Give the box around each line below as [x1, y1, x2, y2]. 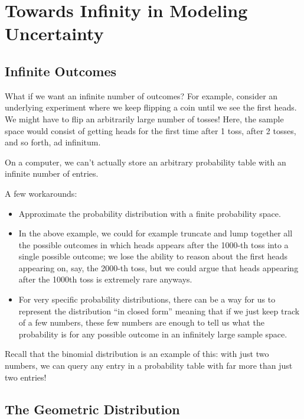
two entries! [5, 371, 47, 383]
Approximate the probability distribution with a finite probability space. [18, 207, 281, 219]
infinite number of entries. [5, 167, 99, 180]
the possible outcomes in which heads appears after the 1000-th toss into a [18, 238, 289, 251]
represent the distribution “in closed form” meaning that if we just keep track [18, 304, 300, 317]
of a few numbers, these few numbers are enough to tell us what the [18, 316, 264, 329]
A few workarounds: [5, 187, 77, 199]
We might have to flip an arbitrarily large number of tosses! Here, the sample [5, 112, 284, 125]
